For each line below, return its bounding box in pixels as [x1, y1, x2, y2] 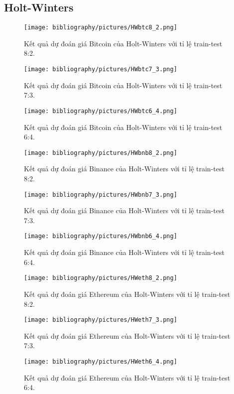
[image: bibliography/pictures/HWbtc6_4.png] [24, 107, 177, 115]
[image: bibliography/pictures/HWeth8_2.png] [24, 274, 177, 282]
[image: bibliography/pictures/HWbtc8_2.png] [24, 24, 177, 31]
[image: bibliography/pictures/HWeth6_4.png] [24, 358, 177, 365]
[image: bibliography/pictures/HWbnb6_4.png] [24, 233, 177, 240]
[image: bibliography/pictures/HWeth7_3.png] [24, 316, 177, 324]
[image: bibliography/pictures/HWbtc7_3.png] [24, 66, 177, 73]
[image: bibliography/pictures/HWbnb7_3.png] [24, 191, 177, 198]
